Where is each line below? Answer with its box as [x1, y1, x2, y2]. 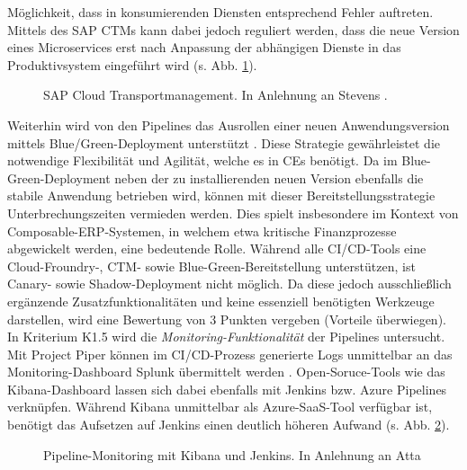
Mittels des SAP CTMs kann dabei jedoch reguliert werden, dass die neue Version [7, 20, 460, 39]
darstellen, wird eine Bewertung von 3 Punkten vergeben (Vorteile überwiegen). [7, 309, 446, 328]
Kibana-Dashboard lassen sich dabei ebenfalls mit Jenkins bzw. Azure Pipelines [7, 379, 447, 398]
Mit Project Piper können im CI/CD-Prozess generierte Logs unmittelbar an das [7, 344, 453, 363]
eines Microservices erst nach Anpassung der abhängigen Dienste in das [7, 38, 401, 57]
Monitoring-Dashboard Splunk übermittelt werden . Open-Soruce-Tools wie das [7, 362, 445, 381]
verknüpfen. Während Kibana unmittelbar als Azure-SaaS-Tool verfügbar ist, [7, 397, 433, 416]
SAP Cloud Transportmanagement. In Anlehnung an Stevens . [43, 85, 388, 104]
